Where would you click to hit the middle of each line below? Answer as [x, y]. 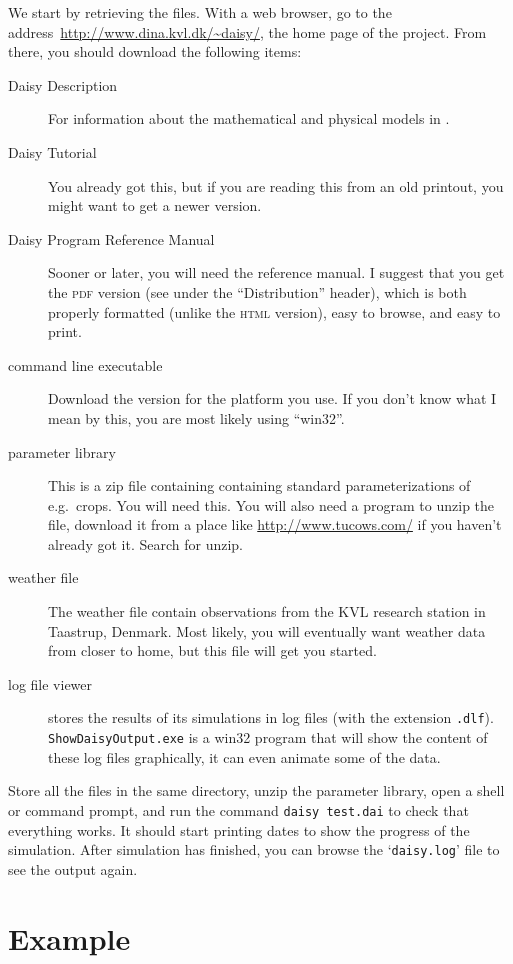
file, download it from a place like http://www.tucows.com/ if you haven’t [275, 524]
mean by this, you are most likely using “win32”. [196, 417]
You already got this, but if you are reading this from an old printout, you [276, 185]
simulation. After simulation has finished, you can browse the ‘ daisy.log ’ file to [254, 849]
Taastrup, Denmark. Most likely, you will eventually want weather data [267, 630]
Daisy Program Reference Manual [111, 238]
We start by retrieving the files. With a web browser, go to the [200, 12]
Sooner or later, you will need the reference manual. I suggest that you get [276, 272]
